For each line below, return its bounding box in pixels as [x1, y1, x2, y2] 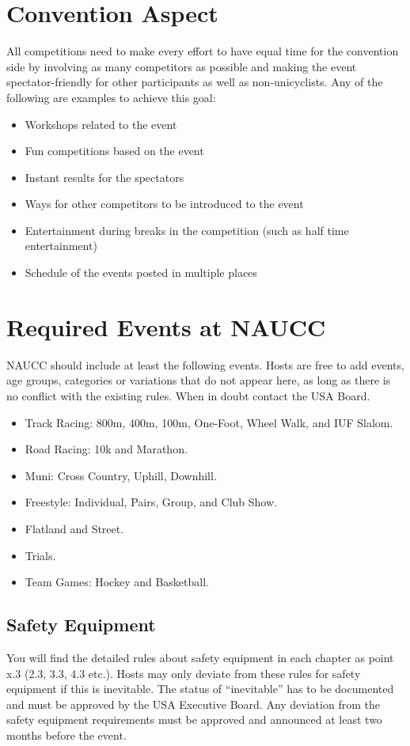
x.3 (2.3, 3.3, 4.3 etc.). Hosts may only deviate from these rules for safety [6, 665, 361, 681]
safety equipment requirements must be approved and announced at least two [6, 711, 382, 728]
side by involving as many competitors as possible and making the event [6, 58, 357, 74]
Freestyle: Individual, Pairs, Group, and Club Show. [25, 494, 277, 510]
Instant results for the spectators [25, 169, 184, 185]
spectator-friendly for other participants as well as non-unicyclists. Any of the [6, 74, 383, 90]
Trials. [25, 547, 56, 563]
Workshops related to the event [25, 115, 177, 132]
